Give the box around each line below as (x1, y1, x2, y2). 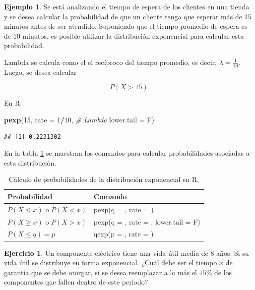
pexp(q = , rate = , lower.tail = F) (93, 216, 200, 227)
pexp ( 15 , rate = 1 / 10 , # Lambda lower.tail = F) (4, 114, 154, 124)
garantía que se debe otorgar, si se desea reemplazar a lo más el (4, 267, 197, 277)
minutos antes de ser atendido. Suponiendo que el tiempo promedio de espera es (4, 21, 248, 31)
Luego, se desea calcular (4, 66, 77, 77)
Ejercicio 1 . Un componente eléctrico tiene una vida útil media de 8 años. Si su (4, 247, 249, 258)
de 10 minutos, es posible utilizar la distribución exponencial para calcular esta (4, 30, 244, 41)
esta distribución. (4, 157, 57, 168)
